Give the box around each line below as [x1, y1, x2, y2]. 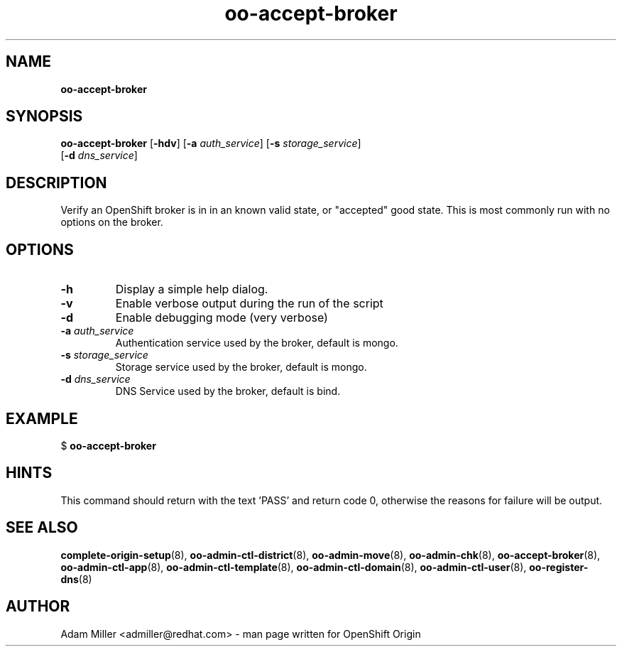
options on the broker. [60, 216, 163, 229]
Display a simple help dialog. [115, 282, 268, 297]
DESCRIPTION [6, 173, 107, 192]
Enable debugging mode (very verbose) [115, 310, 328, 325]
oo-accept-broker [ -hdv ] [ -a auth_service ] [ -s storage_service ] [60, 137, 361, 150]
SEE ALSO [6, 518, 78, 537]
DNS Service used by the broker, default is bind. [115, 385, 341, 398]
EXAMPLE [6, 409, 78, 428]
